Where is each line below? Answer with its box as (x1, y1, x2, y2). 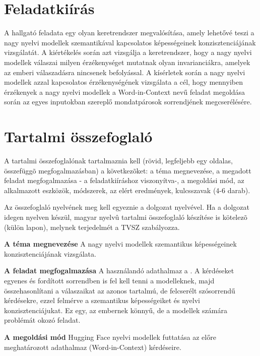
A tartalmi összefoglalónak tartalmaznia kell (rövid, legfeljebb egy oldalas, (4, 155, 233, 165)
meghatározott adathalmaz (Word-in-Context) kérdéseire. (4, 341, 181, 352)
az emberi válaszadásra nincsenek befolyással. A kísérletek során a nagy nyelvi (4, 67, 245, 77)
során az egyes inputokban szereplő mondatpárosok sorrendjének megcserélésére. (4, 96, 252, 107)
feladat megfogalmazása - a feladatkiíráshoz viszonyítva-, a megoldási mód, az (4, 175, 244, 186)
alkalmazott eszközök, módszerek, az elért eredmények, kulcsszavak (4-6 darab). (4, 185, 250, 195)
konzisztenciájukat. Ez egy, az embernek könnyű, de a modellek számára (4, 305, 227, 315)
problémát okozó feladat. (4, 315, 81, 325)
